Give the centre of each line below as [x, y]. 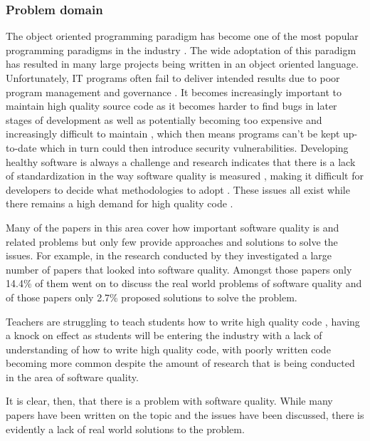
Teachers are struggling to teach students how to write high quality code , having [183, 321]
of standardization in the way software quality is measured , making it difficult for [185, 176]
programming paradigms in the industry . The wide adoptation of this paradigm [181, 50]
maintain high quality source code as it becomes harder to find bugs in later [171, 106]
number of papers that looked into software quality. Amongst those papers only [179, 269]
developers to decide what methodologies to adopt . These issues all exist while [178, 189]
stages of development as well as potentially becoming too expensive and [164, 119]
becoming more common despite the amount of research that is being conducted [180, 363]
